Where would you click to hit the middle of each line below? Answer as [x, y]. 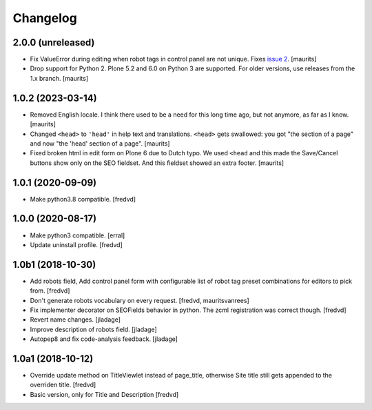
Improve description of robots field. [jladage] [94, 329]
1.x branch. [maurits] [59, 78]
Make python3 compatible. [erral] [77, 235]
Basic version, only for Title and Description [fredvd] [104, 394]
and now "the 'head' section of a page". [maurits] [100, 143]
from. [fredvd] [50, 291]
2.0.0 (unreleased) [54, 42]
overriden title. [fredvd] [63, 385]
